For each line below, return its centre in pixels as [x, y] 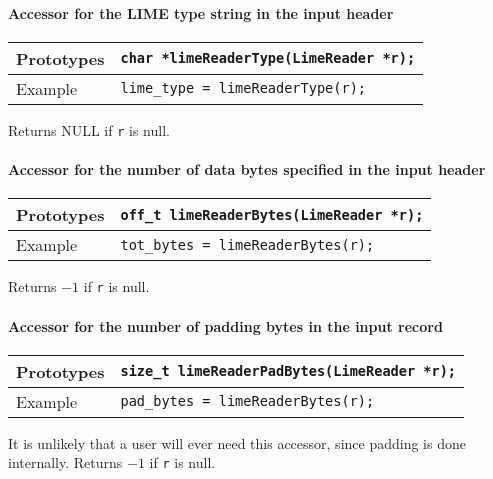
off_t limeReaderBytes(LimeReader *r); [272, 214]
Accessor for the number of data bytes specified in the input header [247, 169]
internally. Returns [65, 462]
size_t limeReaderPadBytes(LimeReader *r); [288, 371]
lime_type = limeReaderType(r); [243, 88]
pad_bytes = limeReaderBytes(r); [247, 401]
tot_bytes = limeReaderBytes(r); [247, 244]
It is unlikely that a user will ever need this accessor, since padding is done [237, 442]
